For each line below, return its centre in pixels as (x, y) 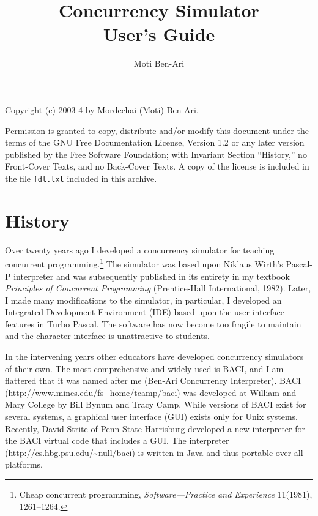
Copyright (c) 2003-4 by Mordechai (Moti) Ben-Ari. (102, 109)
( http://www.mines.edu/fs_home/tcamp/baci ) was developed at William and (151, 392)
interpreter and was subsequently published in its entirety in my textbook (152, 276)
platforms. (24, 464)
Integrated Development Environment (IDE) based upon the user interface (145, 312)
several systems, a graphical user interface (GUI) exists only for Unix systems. (151, 417)
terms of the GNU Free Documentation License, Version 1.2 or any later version (155, 142)
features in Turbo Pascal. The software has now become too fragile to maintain (153, 323)
